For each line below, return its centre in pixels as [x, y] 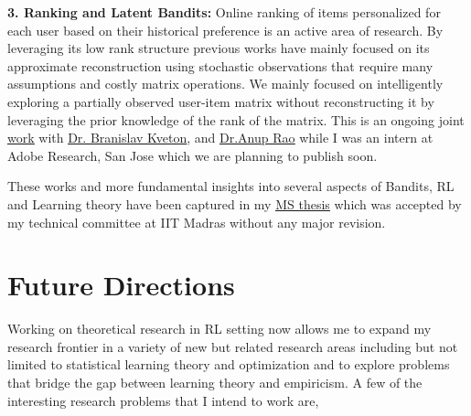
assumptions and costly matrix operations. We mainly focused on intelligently [225, 84]
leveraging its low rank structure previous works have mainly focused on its [219, 48]
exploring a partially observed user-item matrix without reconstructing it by [221, 101]
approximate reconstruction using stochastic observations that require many [220, 65]
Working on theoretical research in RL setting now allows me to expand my [219, 329]
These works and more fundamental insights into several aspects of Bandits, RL [231, 186]
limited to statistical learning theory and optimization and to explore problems [229, 364]
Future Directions [121, 285]
